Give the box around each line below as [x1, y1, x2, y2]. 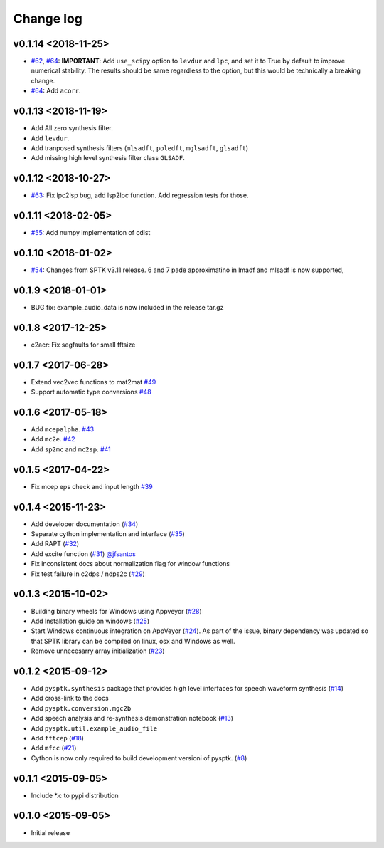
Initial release [31, 828, 70, 837]
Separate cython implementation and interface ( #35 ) [31, 530, 185, 538]
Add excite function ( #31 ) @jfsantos [31, 549, 137, 558]
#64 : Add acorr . [31, 86, 81, 95]
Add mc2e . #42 [31, 435, 75, 444]
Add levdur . [31, 134, 70, 142]
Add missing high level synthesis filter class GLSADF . [31, 154, 185, 162]
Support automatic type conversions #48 [31, 388, 152, 397]
